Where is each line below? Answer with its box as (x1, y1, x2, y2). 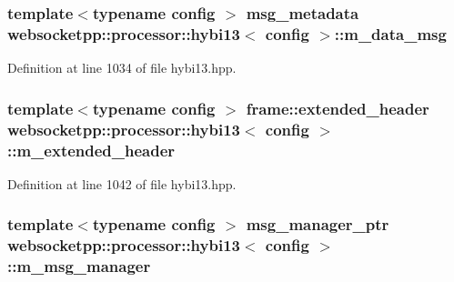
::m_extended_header (7, 138, 176, 161)
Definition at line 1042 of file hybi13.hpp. (7, 174, 237, 193)
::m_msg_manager (7, 255, 151, 277)
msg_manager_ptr (246, 213, 389, 236)
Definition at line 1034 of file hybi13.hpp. (7, 58, 237, 77)
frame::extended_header (246, 96, 429, 119)
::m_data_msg (334, 22, 447, 45)
